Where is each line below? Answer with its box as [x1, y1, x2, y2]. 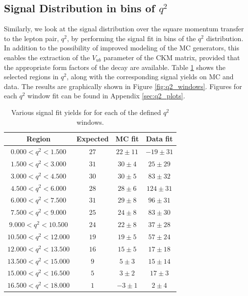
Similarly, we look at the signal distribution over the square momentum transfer [4, 23, 244, 34]
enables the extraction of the [4, 52, 90, 62]
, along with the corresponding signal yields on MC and [67, 71, 234, 82]
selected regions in [4, 71, 59, 82]
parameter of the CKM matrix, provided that [103, 52, 240, 62]
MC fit [115, 134, 139, 144]
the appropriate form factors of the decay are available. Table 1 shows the [4, 62, 225, 72]
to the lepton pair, [4, 33, 59, 43]
